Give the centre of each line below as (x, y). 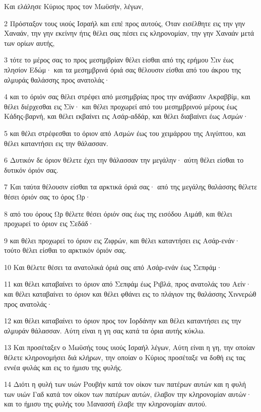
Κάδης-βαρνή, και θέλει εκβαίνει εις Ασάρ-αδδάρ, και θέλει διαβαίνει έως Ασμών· (126, 116)
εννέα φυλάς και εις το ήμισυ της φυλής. (63, 367)
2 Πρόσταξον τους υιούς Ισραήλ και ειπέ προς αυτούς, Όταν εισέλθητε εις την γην (125, 23)
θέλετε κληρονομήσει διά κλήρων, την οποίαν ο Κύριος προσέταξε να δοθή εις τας (125, 357)
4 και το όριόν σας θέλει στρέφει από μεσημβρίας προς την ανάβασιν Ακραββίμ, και (127, 96)
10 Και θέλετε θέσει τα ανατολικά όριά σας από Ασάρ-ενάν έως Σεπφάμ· (113, 267)
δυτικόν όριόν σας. (31, 169)
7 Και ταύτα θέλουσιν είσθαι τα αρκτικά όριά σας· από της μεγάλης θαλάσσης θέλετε (131, 187)
